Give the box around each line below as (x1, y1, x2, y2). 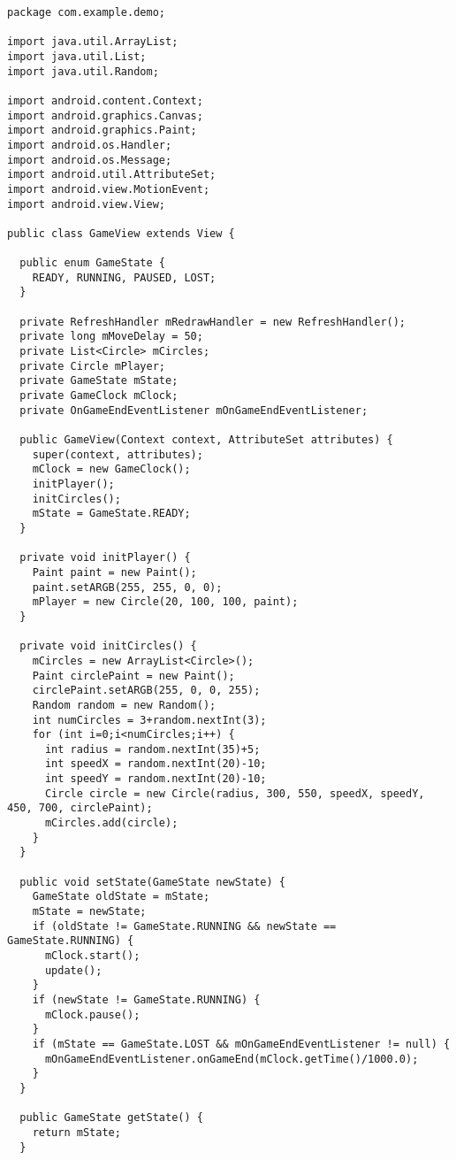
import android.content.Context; (7, 94, 203, 107)
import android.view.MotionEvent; (7, 182, 210, 196)
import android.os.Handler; (7, 138, 172, 151)
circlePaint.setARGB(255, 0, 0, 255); (32, 684, 261, 697)
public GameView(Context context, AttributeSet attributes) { (19, 434, 393, 447)
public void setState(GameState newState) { (19, 875, 285, 888)
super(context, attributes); (32, 448, 203, 461)
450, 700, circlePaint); (7, 802, 153, 815)
